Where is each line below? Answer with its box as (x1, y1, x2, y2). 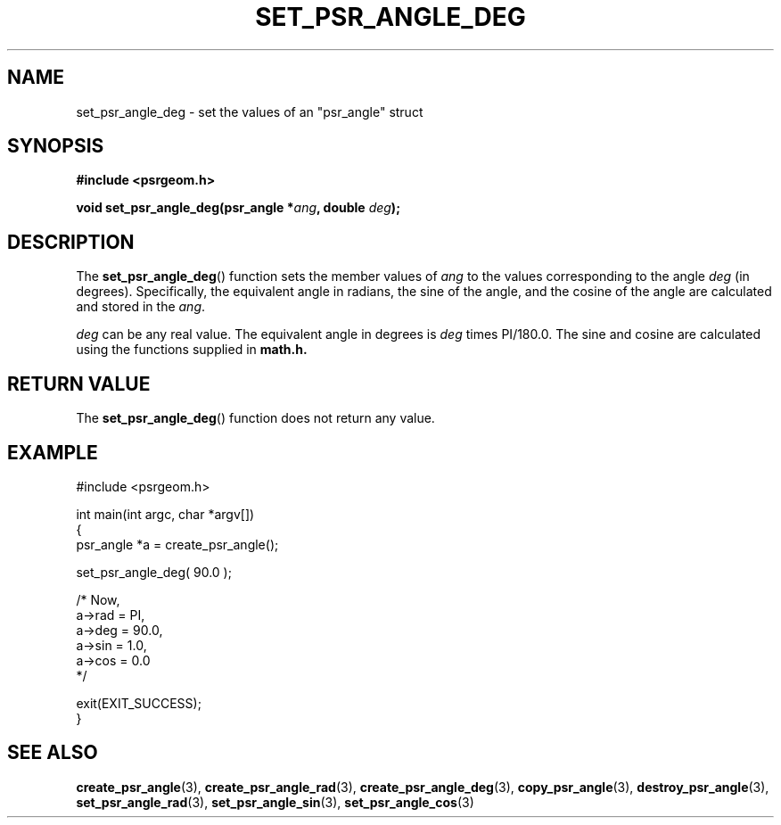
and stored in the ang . (76, 299, 206, 315)
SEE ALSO (7, 741, 98, 764)
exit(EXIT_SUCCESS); (76, 695, 201, 711)
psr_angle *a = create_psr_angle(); (76, 536, 279, 552)
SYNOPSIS (7, 135, 104, 158)
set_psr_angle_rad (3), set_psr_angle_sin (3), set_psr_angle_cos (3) (76, 794, 474, 810)
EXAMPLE (7, 441, 98, 464)
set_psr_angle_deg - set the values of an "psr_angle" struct (76, 103, 423, 120)
